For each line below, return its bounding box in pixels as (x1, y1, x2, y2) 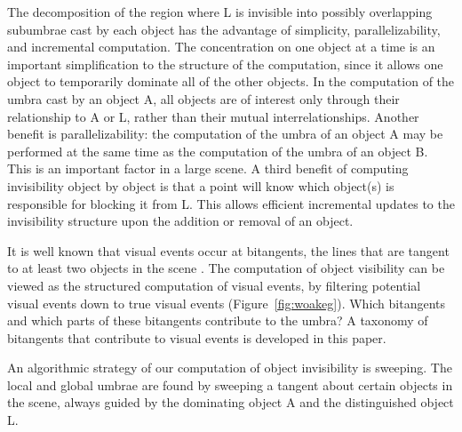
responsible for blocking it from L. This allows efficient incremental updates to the (7, 194, 455, 212)
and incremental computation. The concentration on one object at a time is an (7, 37, 435, 56)
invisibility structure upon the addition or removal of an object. (7, 212, 354, 230)
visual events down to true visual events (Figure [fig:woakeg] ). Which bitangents (7, 293, 446, 312)
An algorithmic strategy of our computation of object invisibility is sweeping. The (7, 358, 452, 377)
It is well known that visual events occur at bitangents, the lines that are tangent (7, 241, 450, 260)
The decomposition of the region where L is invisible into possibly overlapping (7, 3, 433, 20)
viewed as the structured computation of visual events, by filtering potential (7, 276, 421, 294)
